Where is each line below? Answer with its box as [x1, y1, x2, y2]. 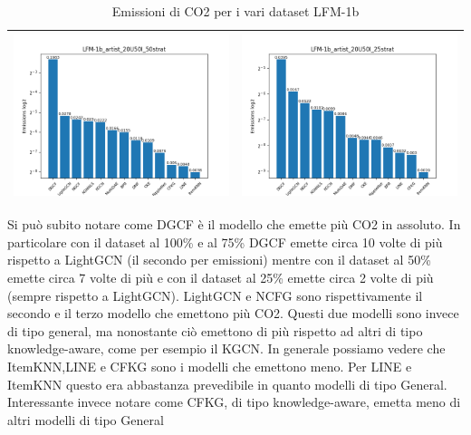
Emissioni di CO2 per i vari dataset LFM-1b [111, 2, 360, 20]
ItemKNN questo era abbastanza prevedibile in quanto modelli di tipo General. [7, 374, 447, 393]
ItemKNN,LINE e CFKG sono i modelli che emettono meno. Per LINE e [7, 356, 412, 375]
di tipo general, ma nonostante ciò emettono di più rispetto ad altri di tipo [7, 321, 423, 340]
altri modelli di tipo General [7, 410, 164, 429]
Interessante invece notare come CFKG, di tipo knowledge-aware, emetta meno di [7, 392, 461, 411]
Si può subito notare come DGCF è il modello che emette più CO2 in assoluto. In [7, 215, 461, 234]
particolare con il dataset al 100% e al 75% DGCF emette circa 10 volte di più [7, 232, 443, 251]
